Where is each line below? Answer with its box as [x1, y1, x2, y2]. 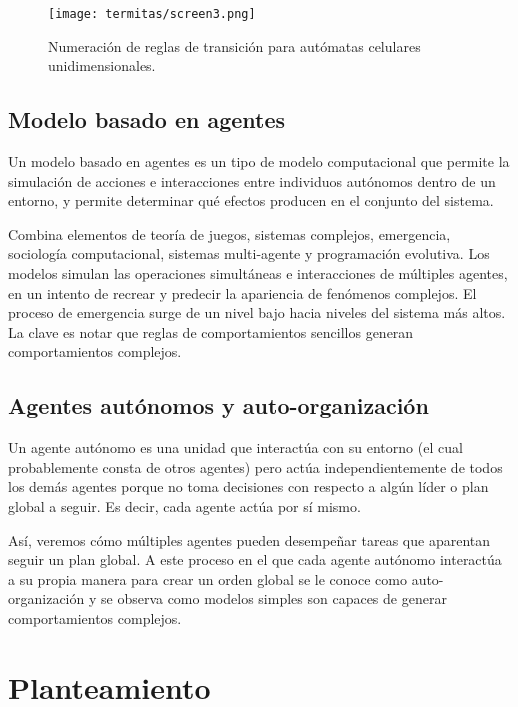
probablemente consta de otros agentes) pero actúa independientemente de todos [8, 456, 503, 477]
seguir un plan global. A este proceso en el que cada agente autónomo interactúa [8, 549, 502, 570]
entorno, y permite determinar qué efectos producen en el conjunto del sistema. [8, 190, 494, 211]
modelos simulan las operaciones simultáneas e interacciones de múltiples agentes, [8, 263, 508, 284]
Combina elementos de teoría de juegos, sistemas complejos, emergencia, [8, 223, 451, 244]
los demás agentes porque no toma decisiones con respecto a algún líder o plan [8, 476, 489, 497]
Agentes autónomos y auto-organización [8, 390, 429, 421]
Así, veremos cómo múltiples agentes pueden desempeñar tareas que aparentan [8, 529, 491, 550]
